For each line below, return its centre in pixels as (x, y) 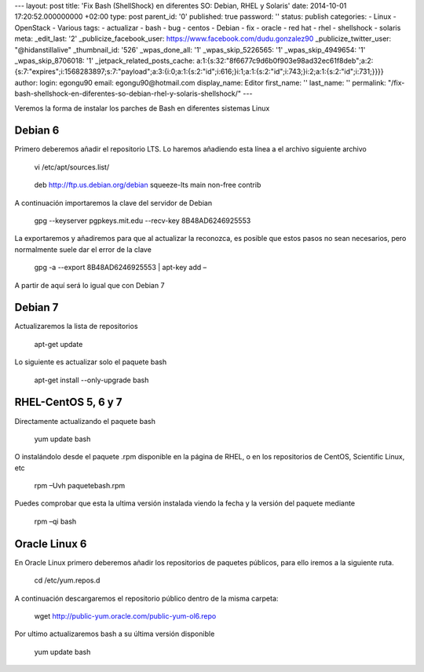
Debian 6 (37, 131)
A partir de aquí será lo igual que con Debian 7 (90, 285)
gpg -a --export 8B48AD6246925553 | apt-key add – (121, 268)
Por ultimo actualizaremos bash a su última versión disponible (115, 634)
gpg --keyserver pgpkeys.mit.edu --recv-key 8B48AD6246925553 (143, 221)
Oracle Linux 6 (51, 544)
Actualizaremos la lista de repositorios (76, 327)
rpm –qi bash (55, 521)
